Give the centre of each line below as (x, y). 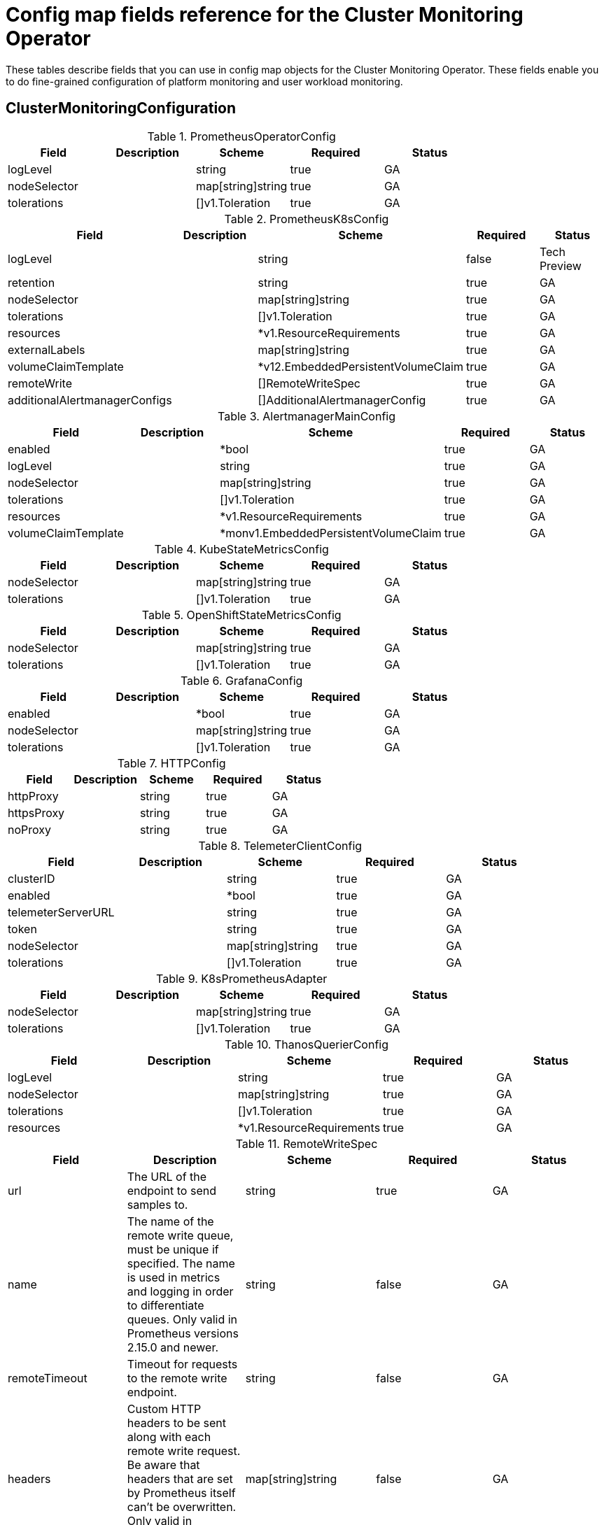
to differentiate (166, 1305)
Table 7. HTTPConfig (171, 763)
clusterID (31, 878)
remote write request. (184, 1450)
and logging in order (180, 1291)
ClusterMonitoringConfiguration (121, 108)
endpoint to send (171, 1190)
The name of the (170, 1221)
